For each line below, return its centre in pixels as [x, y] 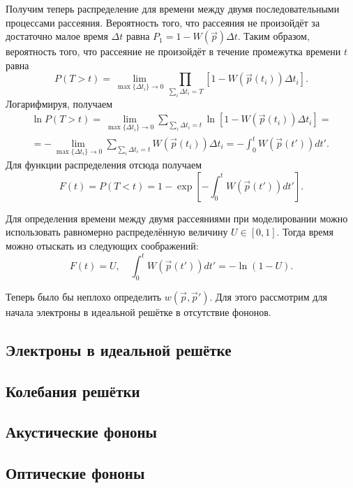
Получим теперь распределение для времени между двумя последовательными [173, 8]
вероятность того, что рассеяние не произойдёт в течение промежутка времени [173, 51]
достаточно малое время [57, 36]
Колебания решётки [73, 390]
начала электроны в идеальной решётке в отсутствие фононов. [138, 311]
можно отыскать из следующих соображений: [102, 246]
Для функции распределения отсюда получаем [104, 165]
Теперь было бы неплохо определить [84, 296]
